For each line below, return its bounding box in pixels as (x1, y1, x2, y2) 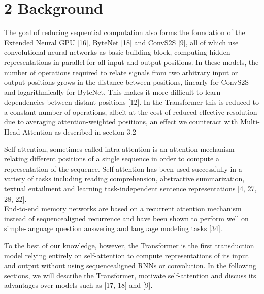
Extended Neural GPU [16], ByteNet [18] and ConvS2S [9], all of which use (4, 37, 239, 47)
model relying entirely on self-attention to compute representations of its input (4, 250, 249, 260)
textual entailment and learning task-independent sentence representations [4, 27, (4, 183, 257, 194)
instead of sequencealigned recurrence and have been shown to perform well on (4, 213, 249, 223)
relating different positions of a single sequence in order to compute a (4, 153, 219, 164)
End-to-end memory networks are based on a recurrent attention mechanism (4, 203, 242, 214)
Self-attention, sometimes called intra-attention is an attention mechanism (4, 143, 235, 154)
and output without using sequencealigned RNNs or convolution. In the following (4, 260, 257, 271)
